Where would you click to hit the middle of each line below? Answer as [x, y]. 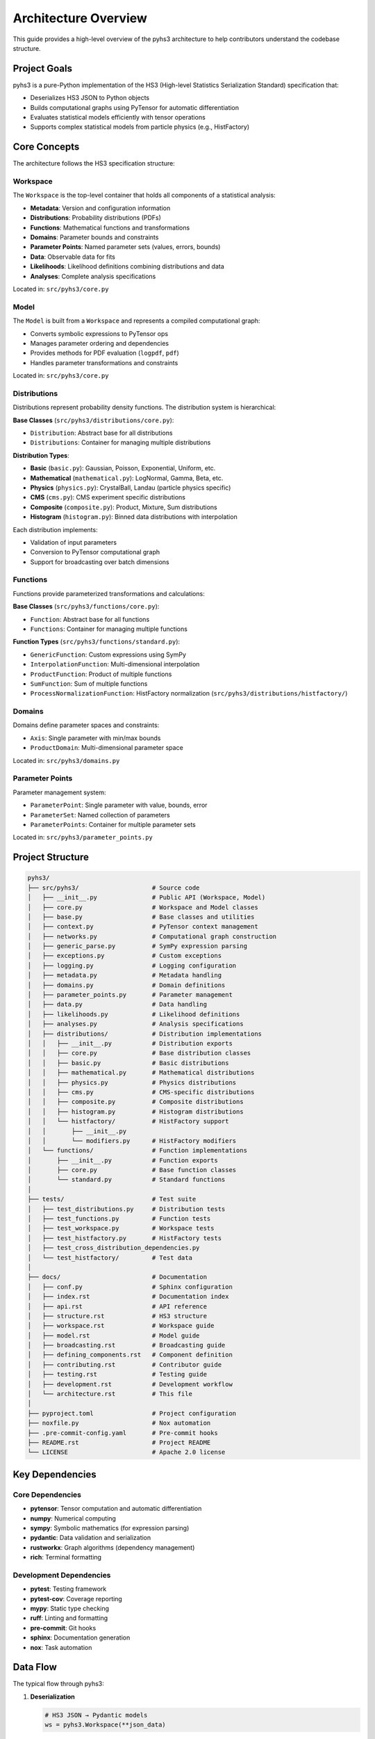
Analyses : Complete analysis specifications [93, 276]
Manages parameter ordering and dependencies [100, 343]
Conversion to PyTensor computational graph [95, 552]
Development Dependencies [62, 1575]
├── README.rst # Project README [119, 1442]
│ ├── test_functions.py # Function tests [119, 1219]
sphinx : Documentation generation [80, 1637]
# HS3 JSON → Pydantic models [96, 1715]
